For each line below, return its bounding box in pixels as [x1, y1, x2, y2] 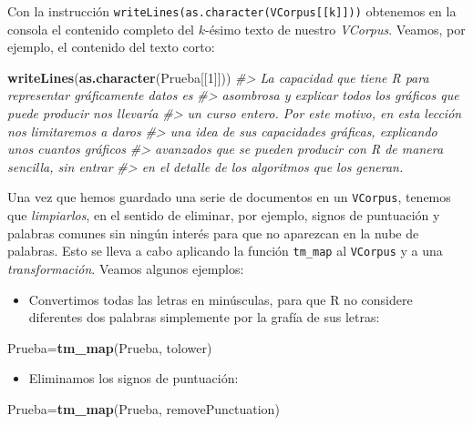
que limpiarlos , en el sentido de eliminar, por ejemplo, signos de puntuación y [7, 206, 440, 225]
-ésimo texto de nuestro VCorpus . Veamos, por [204, 19, 466, 38]
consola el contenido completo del [7, 19, 195, 38]
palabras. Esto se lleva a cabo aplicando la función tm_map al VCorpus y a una [7, 241, 443, 260]
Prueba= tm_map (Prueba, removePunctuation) [7, 399, 280, 418]
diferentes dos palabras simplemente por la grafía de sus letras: [28, 308, 380, 327]
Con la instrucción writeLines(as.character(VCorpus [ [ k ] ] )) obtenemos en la [7, 2, 457, 20]
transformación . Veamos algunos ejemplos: [7, 258, 244, 278]
